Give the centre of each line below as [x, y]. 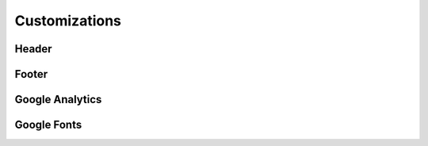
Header [33, 49]
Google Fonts [48, 125]
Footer [31, 74]
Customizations [68, 21]
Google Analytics [58, 100]
